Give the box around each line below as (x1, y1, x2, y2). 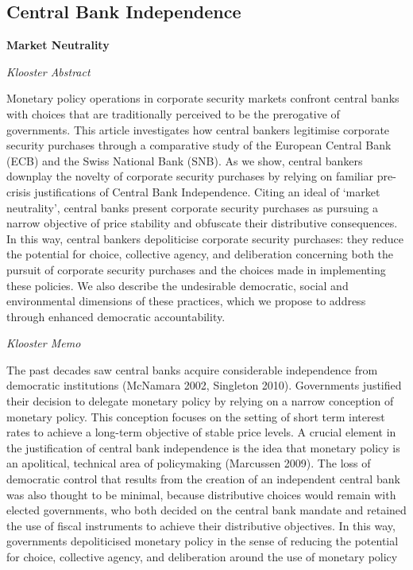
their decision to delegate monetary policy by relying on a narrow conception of (6, 393, 394, 409)
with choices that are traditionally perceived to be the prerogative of (6, 105, 340, 122)
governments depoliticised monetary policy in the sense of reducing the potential (6, 533, 399, 549)
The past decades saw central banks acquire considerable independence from (6, 361, 378, 378)
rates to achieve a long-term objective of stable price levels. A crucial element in (6, 424, 396, 440)
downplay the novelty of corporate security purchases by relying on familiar (6, 168, 374, 184)
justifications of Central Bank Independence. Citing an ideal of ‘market (34, 183, 380, 200)
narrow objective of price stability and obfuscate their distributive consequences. (6, 215, 398, 231)
